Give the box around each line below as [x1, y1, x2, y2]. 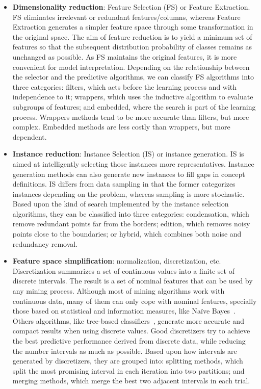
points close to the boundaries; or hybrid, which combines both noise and [12, 228, 242, 239]
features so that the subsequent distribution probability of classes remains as [12, 41, 252, 52]
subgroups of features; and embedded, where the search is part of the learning [12, 101, 256, 112]
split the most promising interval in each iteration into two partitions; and [12, 365, 245, 376]
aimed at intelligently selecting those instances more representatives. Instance [12, 158, 254, 169]
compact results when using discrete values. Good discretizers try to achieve [12, 325, 250, 336]
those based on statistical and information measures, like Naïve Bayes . [12, 305, 236, 316]
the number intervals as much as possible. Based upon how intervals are [12, 345, 237, 356]
